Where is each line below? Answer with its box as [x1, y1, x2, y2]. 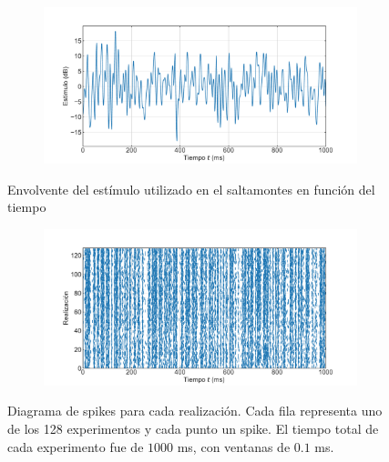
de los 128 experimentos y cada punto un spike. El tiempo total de [7, 418, 379, 437]
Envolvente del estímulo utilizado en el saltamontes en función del [7, 179, 375, 198]
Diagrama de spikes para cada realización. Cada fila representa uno [7, 401, 383, 420]
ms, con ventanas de [177, 437, 291, 456]
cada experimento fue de [7, 437, 144, 456]
